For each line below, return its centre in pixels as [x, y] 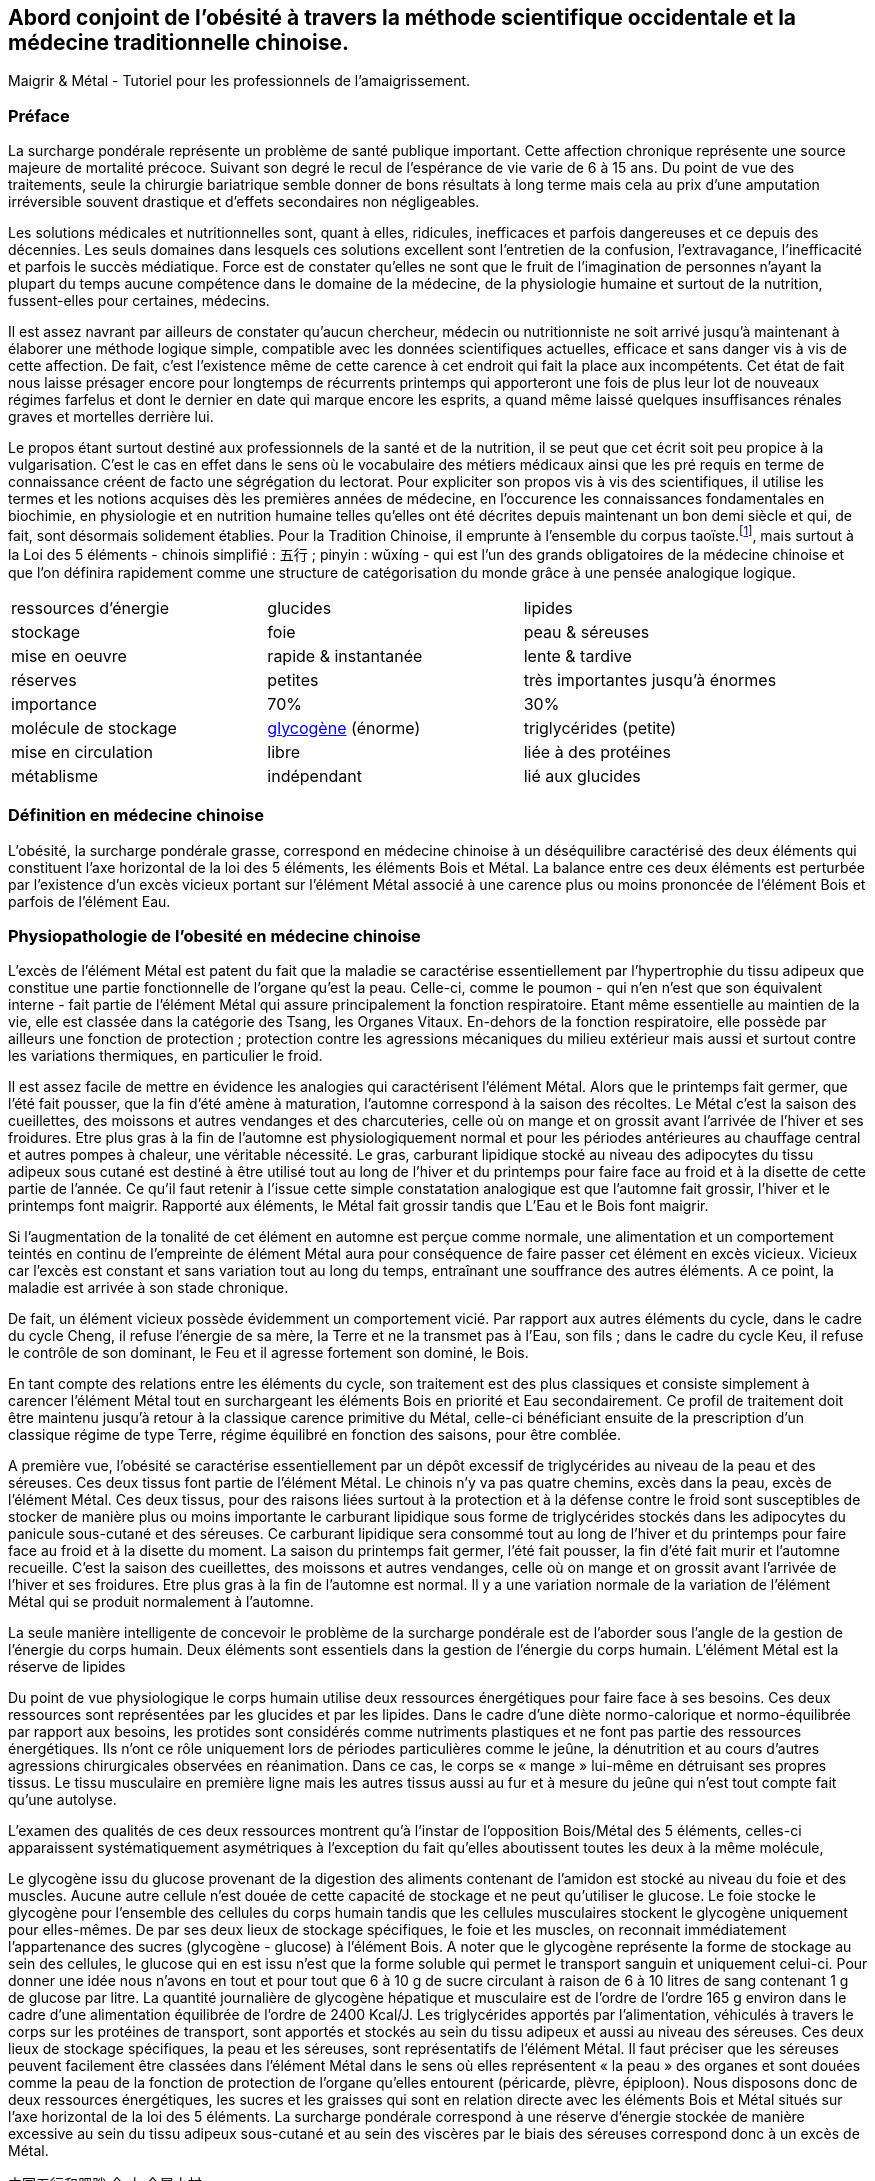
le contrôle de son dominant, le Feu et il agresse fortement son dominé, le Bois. [268, 1353]
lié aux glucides [582, 775]
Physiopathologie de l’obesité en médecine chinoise [214, 935]
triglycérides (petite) [600, 727]
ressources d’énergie [90, 607]
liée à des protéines [597, 751]
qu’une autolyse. [62, 1800]
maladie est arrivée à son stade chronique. [148, 1288]
